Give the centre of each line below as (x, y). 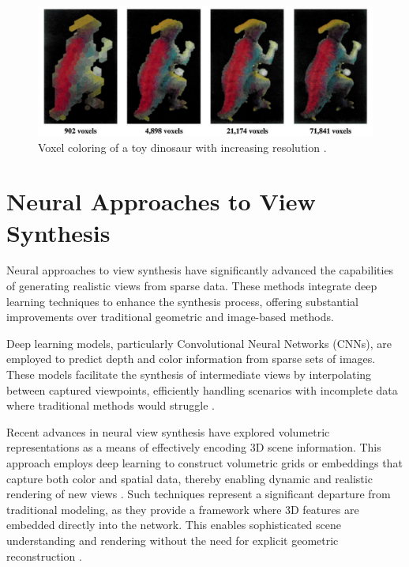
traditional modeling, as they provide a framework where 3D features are (183, 509)
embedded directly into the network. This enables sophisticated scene (174, 525)
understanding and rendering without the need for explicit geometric (173, 540)
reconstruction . (44, 556)
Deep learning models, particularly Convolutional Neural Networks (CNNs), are (199, 343)
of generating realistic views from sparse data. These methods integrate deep (192, 286)
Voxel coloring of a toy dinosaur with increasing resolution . (182, 147)
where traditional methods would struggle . (111, 405)
